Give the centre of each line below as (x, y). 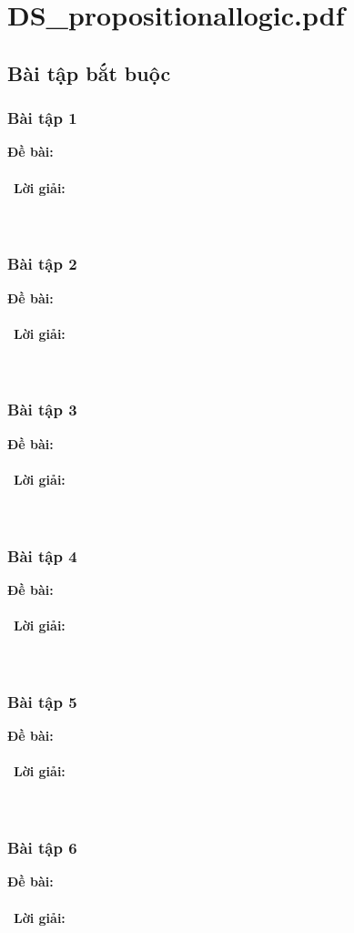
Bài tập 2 (42, 264)
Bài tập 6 (42, 848)
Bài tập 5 (42, 701)
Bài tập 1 (42, 118)
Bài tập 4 (42, 555)
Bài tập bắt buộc (89, 72)
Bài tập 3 (42, 410)
